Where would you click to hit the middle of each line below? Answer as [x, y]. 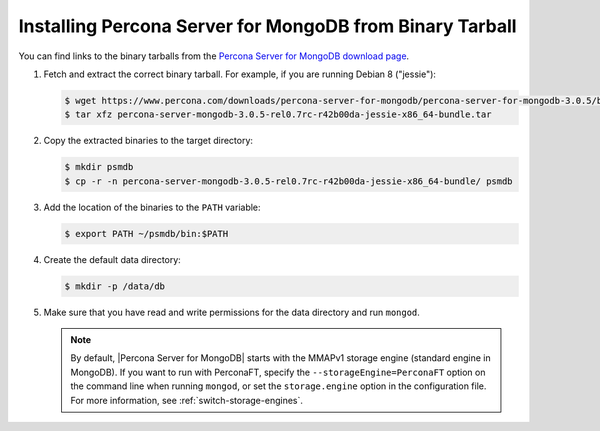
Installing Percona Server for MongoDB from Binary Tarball [267, 26]
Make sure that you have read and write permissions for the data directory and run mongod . [231, 312]
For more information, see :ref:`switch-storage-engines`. [187, 400]
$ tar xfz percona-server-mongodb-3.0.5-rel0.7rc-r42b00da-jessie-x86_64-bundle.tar [278, 114]
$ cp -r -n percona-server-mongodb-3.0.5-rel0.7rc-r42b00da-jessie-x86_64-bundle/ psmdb [289, 181]
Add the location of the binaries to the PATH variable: [152, 207]
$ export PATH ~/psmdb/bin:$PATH [146, 233]
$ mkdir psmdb [99, 167]
